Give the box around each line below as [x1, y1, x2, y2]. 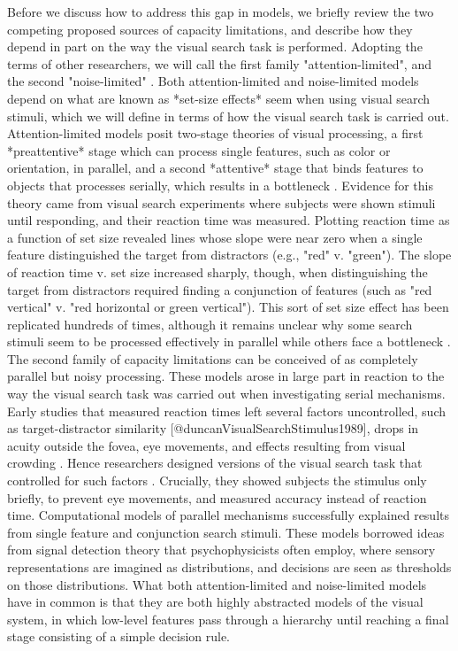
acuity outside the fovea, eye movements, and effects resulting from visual [7, 436, 406, 454]
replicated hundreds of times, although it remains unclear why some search [7, 314, 413, 333]
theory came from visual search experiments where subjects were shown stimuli [7, 193, 436, 212]
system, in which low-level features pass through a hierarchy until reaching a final [7, 609, 449, 628]
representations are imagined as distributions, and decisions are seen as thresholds [7, 558, 452, 576]
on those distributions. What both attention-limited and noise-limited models [7, 575, 427, 593]
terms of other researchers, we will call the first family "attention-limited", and [7, 54, 431, 73]
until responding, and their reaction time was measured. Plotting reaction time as [7, 211, 450, 229]
